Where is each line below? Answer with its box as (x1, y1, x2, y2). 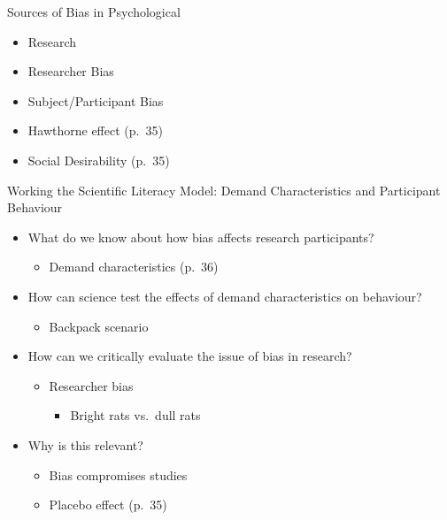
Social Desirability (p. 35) (27, 150, 170, 169)
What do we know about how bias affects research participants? (27, 227, 374, 246)
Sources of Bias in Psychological (7, 3, 181, 20)
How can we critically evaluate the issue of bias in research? (27, 347, 352, 365)
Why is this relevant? (27, 435, 143, 454)
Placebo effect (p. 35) (49, 495, 167, 514)
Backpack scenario (49, 317, 149, 335)
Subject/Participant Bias (27, 91, 164, 110)
